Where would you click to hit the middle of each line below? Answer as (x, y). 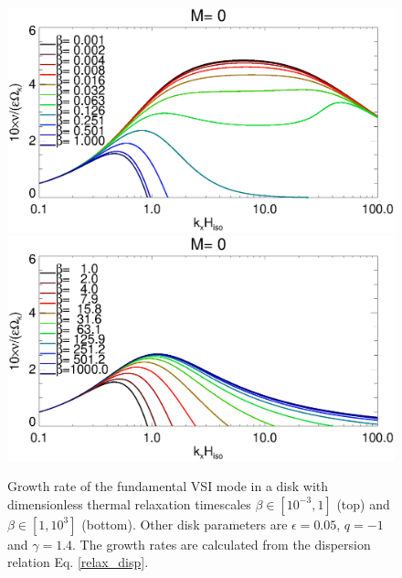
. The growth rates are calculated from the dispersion (222, 544)
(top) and (363, 503)
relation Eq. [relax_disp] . (78, 562)
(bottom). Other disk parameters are (185, 524)
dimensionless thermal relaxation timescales (129, 503)
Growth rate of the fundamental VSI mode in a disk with (168, 486)
